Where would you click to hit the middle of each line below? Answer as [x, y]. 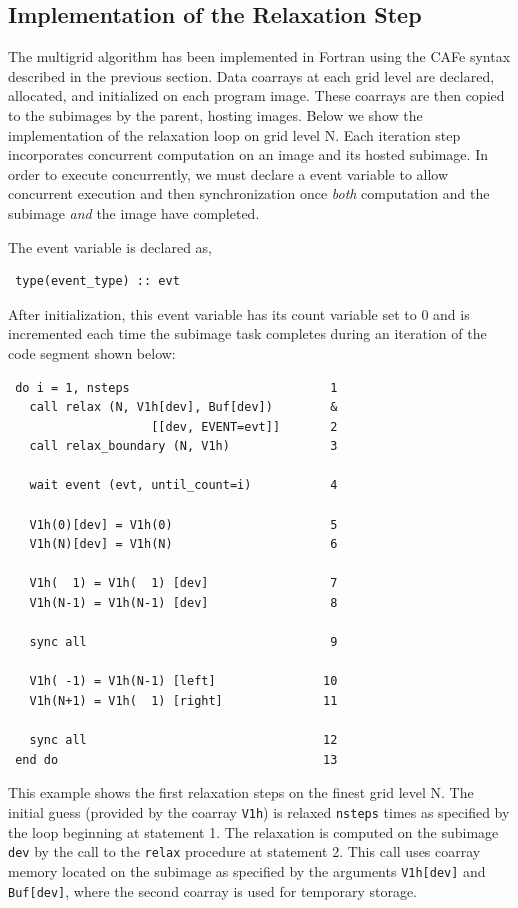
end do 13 [176, 759]
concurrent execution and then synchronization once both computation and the [249, 193]
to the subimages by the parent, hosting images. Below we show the [215, 114]
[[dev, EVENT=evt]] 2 [244, 426]
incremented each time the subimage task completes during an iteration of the [247, 333]
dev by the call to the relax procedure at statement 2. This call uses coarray [244, 851]
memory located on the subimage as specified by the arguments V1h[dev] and [247, 870]
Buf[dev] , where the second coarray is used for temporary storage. [213, 890]
